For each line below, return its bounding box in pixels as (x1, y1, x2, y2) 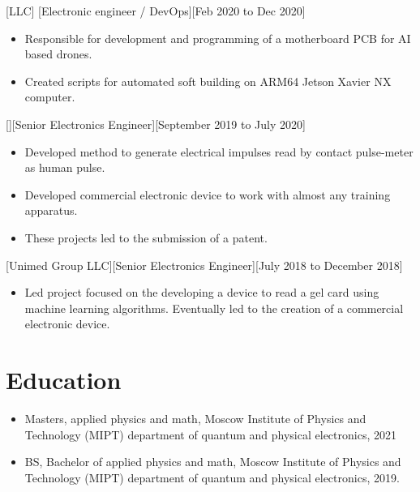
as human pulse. (24, 159, 105, 176)
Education (6, 363, 122, 396)
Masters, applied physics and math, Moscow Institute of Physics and (24, 410, 366, 427)
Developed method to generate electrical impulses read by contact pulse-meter (24, 143, 414, 160)
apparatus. (24, 202, 78, 219)
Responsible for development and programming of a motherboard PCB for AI (24, 29, 411, 46)
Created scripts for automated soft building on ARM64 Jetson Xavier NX (24, 72, 392, 89)
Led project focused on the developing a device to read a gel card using (24, 284, 379, 301)
